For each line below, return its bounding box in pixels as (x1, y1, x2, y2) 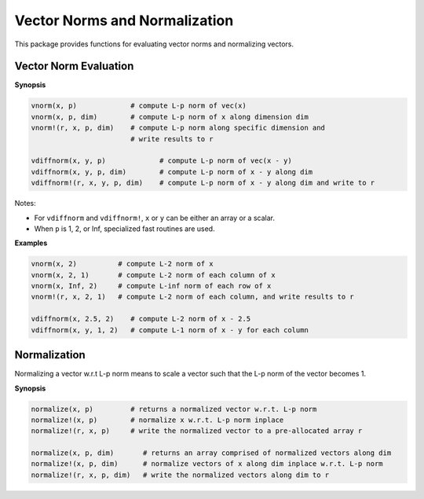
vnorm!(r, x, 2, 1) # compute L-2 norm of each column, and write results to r (31, 292, 355, 302)
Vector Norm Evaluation (14, 60, 134, 73)
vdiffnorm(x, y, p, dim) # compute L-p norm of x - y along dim (31, 167, 313, 176)
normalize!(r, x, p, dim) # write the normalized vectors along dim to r (31, 470, 330, 479)
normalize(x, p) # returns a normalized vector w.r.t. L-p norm (31, 405, 317, 413)
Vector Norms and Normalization (14, 12, 234, 29)
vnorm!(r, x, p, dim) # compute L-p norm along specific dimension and (31, 123, 326, 133)
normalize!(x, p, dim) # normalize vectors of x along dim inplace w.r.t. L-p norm (31, 460, 384, 468)
